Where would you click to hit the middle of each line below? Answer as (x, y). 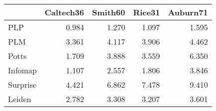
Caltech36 (64, 12)
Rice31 (147, 12)
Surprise (22, 84)
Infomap (22, 70)
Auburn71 (188, 12)
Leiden (20, 99)
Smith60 (109, 12)
